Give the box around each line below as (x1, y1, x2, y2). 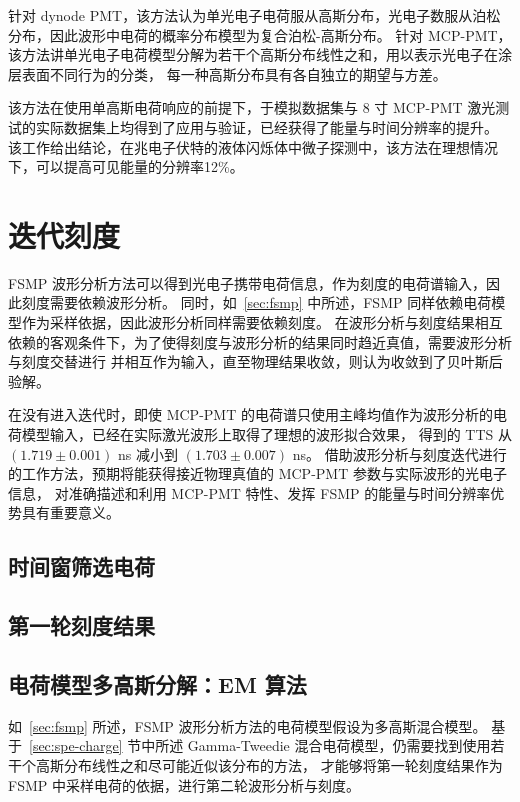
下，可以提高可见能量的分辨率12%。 (8, 156, 244, 177)
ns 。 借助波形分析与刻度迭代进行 (292, 443, 507, 464)
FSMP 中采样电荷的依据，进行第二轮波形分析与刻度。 (8, 774, 360, 795)
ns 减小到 (118, 443, 179, 464)
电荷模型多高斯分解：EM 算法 (8, 668, 307, 699)
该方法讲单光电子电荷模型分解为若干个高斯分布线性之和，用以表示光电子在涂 (8, 44, 512, 65)
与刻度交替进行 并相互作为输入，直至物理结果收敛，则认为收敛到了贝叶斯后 (8, 351, 503, 372)
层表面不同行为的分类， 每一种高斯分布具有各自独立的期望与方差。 (8, 63, 447, 84)
